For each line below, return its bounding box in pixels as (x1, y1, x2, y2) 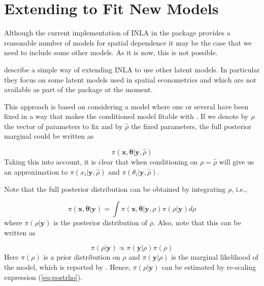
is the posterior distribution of (53, 217, 147, 228)
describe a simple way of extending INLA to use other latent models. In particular (4, 64, 260, 74)
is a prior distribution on (43, 252, 120, 262)
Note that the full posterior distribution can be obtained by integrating (4, 183, 226, 194)
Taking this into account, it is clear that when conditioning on (4, 156, 198, 167)
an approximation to (4, 166, 68, 177)
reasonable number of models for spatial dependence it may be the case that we (4, 37, 252, 48)
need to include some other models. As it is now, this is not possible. (4, 47, 218, 58)
